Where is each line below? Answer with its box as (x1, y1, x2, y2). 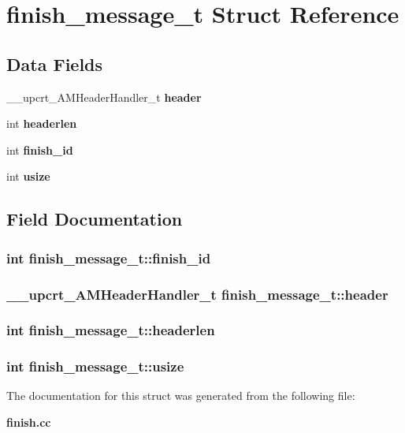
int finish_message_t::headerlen (6, 320, 215, 340)
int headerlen (6, 115, 77, 132)
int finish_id (6, 141, 73, 158)
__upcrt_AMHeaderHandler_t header (6, 88, 202, 105)
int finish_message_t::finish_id (6, 248, 211, 267)
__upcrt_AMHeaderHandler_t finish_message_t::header (6, 284, 388, 304)
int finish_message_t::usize (6, 356, 184, 376)
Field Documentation (6, 207, 183, 231)
